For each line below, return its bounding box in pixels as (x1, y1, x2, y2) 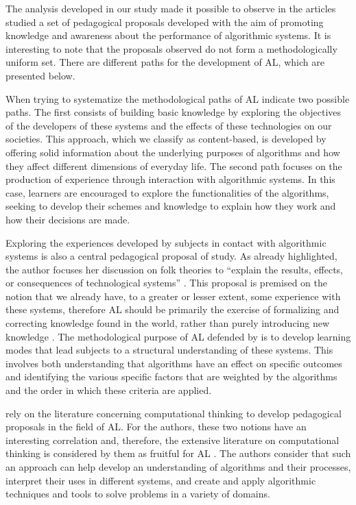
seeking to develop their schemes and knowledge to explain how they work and (5, 199, 336, 213)
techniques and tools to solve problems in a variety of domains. (5, 486, 270, 501)
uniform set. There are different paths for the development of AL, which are (5, 55, 324, 69)
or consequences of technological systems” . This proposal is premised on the (5, 275, 327, 290)
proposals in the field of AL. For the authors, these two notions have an (5, 419, 307, 434)
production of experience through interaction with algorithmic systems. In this (5, 172, 335, 186)
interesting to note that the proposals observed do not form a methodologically (5, 41, 337, 56)
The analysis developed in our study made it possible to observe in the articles (5, 1, 336, 15)
